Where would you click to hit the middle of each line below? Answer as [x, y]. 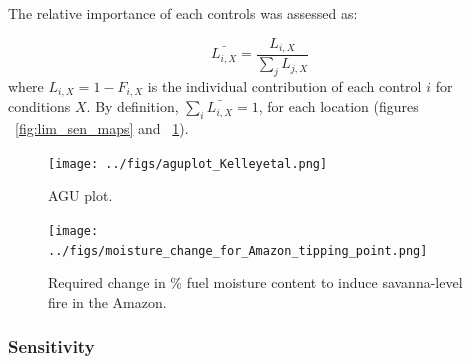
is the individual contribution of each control [284, 85]
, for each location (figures [338, 106]
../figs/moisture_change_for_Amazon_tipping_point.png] [238, 250]
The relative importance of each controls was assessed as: [183, 13]
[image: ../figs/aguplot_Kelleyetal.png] [188, 163]
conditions [39, 106]
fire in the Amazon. [107, 301]
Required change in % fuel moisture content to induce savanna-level [255, 282]
